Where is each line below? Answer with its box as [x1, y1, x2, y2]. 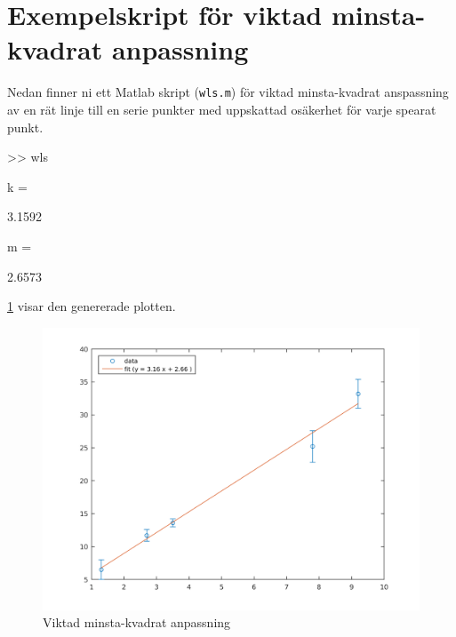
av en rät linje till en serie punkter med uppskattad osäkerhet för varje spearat [7, 100, 436, 118]
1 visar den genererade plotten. [7, 297, 176, 315]
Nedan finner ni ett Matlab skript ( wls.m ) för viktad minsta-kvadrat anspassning [7, 83, 449, 101]
